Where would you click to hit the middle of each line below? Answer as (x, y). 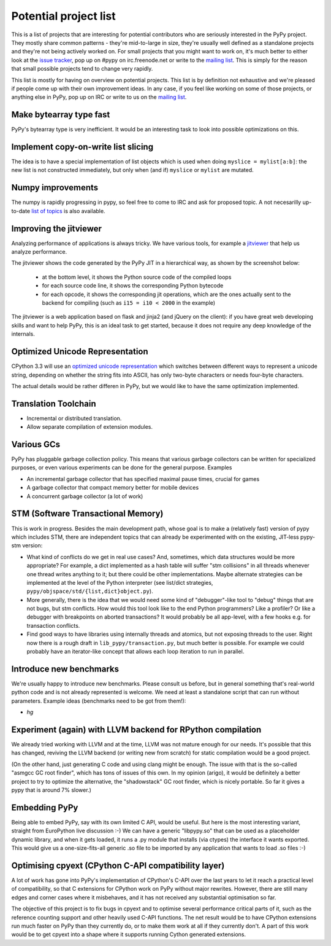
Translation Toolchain (54, 403)
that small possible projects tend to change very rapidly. (82, 69)
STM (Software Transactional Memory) (87, 514)
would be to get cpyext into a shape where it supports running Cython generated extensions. (129, 934)
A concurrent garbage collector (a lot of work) (85, 496)
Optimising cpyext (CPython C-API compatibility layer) (118, 865)
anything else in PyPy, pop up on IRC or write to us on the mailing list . (99, 97)
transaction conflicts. (53, 625)
